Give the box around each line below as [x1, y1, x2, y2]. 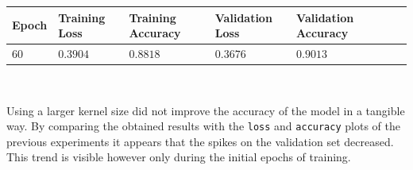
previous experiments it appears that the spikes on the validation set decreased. [6, 133, 394, 149]
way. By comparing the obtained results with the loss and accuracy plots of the [6, 118, 400, 134]
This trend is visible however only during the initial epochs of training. [6, 149, 351, 165]
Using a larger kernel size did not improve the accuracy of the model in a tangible [6, 102, 405, 118]
